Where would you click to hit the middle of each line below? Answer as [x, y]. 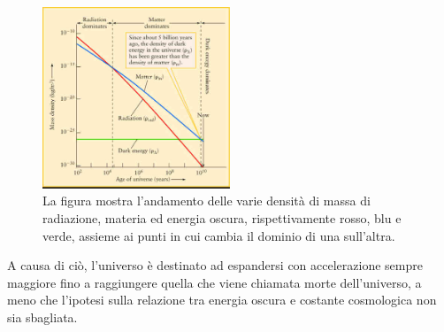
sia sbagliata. [42, 317]
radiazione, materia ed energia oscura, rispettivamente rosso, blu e [222, 217]
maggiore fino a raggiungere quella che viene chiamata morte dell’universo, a [214, 282]
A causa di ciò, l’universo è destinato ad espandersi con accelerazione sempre [215, 265]
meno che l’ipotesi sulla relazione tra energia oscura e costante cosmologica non [222, 300]
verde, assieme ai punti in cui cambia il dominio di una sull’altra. [219, 235]
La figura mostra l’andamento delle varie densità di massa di [207, 201]
